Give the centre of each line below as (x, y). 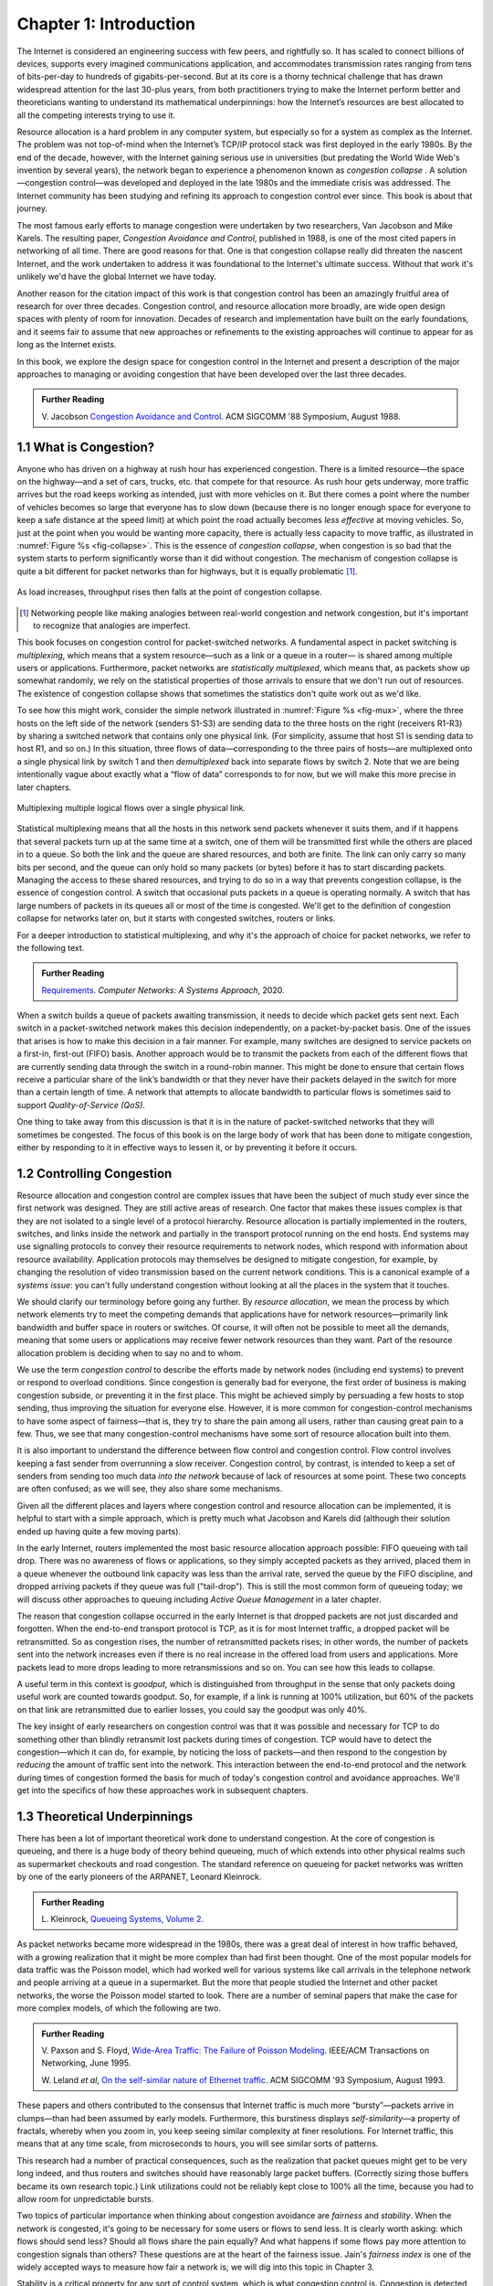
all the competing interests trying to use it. (96, 115)
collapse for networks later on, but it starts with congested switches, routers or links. (176, 918)
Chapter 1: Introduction (106, 24)
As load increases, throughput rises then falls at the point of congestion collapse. (170, 592)
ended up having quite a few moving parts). (99, 1531)
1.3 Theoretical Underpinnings (105, 1816)
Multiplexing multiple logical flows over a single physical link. (131, 807)
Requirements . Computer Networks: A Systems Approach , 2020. (163, 990)
